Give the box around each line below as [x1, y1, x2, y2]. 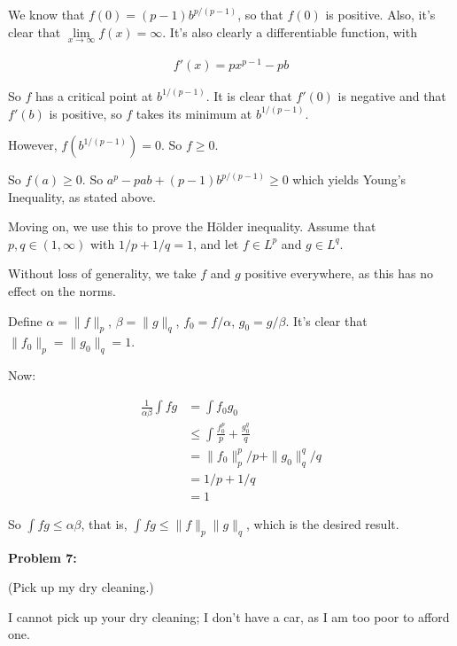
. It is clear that [205, 86, 292, 105]
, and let [192, 234, 239, 253]
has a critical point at [35, 86, 153, 105]
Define [8, 311, 43, 330]
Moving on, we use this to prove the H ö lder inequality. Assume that [8, 217, 376, 236]
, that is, [81, 514, 128, 533]
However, [8, 136, 58, 154]
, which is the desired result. [246, 514, 399, 533]
